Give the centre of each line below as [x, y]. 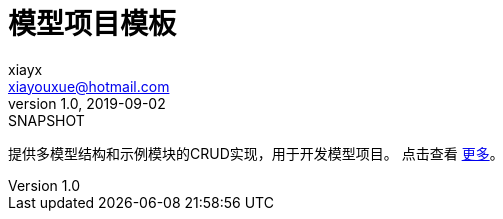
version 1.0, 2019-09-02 [87, 103]
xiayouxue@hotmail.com [89, 86]
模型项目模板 [92, 24]
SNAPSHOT [46, 120]
